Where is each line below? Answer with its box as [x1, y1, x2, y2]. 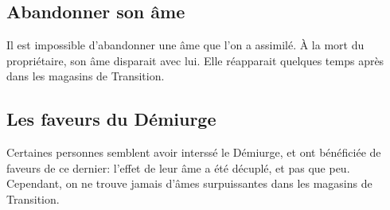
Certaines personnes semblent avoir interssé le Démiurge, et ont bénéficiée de [6, 144, 381, 161]
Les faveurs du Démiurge [6, 107, 216, 131]
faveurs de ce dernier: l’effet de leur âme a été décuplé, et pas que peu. [6, 159, 350, 176]
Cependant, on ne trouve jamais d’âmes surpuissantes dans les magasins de [6, 175, 372, 192]
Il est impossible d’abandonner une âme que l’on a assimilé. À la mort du [6, 37, 365, 53]
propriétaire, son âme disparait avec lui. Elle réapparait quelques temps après [6, 52, 384, 68]
